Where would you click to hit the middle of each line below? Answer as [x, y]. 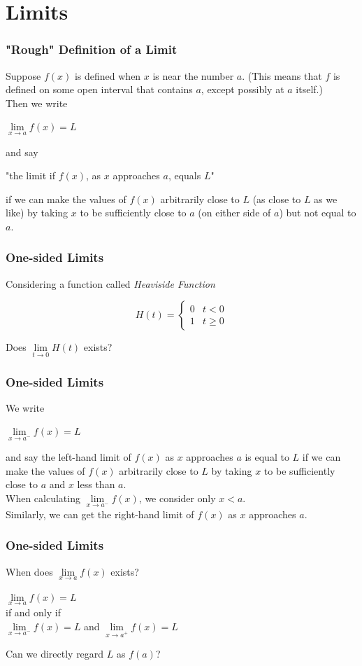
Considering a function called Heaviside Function [110, 283]
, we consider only [177, 498]
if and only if [33, 612]
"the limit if [30, 175]
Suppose [23, 75]
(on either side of [234, 213]
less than [96, 484]
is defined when [108, 75]
